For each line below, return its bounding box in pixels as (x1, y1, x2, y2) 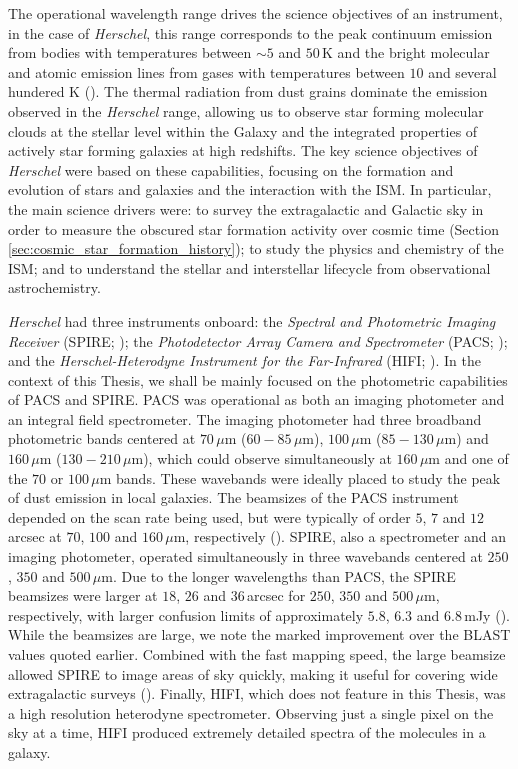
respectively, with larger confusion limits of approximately (8, 604, 364, 625)
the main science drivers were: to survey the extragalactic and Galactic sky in (8, 198, 484, 219)
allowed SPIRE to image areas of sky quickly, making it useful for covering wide (8, 663, 498, 684)
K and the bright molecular (322, 42, 490, 63)
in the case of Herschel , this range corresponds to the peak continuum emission (8, 22, 493, 43)
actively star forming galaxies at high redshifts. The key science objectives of (8, 140, 478, 161)
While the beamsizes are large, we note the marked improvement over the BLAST (8, 624, 511, 645)
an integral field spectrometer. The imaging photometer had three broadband (8, 408, 482, 429)
